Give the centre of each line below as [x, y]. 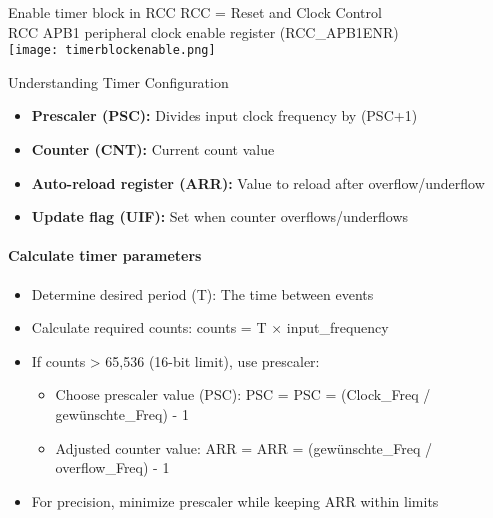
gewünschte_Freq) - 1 [122, 413]
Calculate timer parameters [105, 255]
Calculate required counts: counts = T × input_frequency [210, 327]
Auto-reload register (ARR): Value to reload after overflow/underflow [258, 182]
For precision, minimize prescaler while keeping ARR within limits [235, 500]
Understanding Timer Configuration [118, 81]
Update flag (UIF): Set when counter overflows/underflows [220, 216]
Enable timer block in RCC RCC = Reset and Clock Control [195, 12]
